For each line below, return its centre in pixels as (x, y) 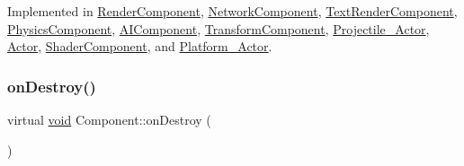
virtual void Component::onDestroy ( (109, 119)
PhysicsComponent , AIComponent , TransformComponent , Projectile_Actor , (219, 28)
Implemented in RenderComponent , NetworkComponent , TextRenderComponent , (232, 11)
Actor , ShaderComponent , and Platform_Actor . (140, 46)
